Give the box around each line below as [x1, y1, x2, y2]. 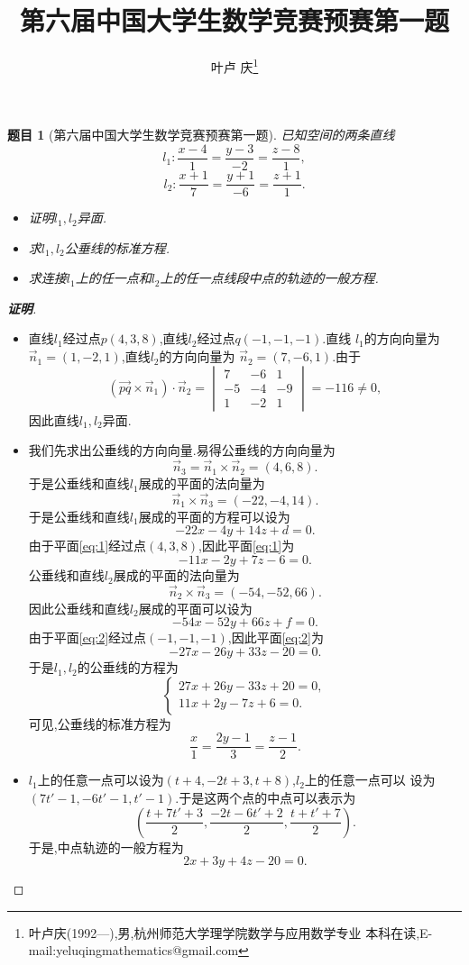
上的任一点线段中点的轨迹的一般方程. [160, 269, 379, 287]
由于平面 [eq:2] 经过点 [28, 628, 147, 647]
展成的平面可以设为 [138, 598, 253, 617]
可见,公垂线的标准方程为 [28, 714, 171, 733]
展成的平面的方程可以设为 [138, 506, 290, 525]
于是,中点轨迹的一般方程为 [28, 837, 184, 856]
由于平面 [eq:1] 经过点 [28, 536, 147, 555]
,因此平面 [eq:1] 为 [198, 536, 295, 555]
